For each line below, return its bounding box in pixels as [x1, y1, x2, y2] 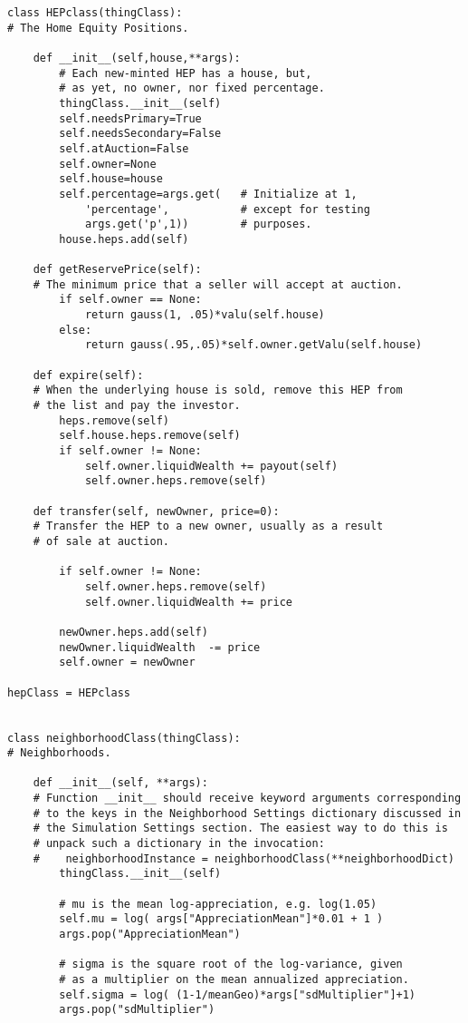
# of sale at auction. [33, 534, 169, 548]
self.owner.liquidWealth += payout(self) [84, 459, 339, 473]
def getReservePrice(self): [33, 263, 202, 277]
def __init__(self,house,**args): [33, 51, 241, 64]
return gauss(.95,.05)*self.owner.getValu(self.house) [84, 338, 423, 352]
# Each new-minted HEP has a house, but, [59, 66, 312, 80]
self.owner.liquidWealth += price [84, 595, 292, 609]
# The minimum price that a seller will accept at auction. [33, 278, 403, 291]
